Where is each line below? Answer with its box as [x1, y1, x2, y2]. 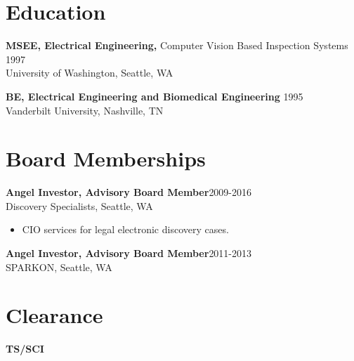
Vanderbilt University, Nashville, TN [6, 103, 164, 117]
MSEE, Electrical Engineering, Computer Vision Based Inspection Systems [6, 38, 348, 53]
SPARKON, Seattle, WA [6, 259, 112, 274]
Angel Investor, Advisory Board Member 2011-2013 [6, 246, 252, 260]
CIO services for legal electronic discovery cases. [22, 222, 229, 237]
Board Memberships [6, 144, 206, 173]
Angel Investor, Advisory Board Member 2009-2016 [6, 185, 252, 199]
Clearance [6, 301, 103, 329]
